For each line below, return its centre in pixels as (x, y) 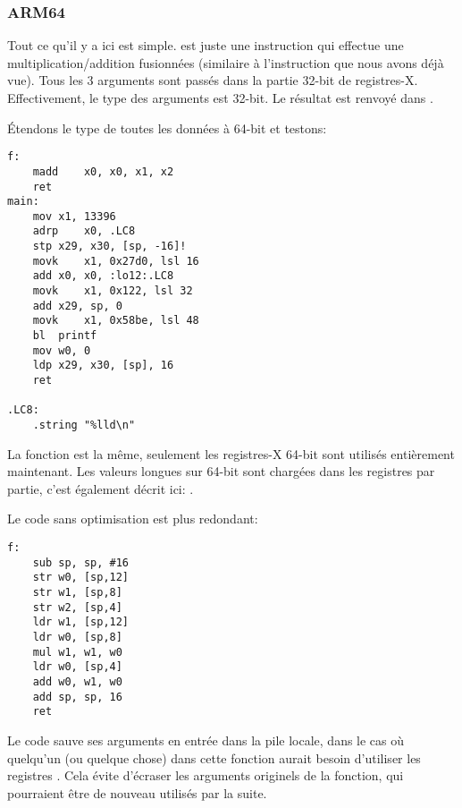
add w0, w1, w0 (77, 681)
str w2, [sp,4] (77, 607)
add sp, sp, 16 (77, 697)
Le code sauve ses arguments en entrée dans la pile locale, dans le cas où (206, 740)
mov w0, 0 (62, 350)
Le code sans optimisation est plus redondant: (133, 519)
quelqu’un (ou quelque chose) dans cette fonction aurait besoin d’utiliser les (214, 757)
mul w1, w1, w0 (77, 652)
